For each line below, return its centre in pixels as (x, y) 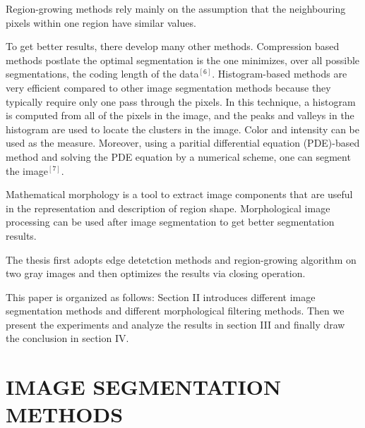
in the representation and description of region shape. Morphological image (168, 208)
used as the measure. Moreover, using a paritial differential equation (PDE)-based (183, 143)
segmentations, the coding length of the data (102, 74)
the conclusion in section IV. (67, 338)
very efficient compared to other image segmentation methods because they (168, 87)
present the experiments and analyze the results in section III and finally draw (175, 324)
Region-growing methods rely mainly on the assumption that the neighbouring (176, 8)
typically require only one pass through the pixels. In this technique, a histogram (181, 101)
